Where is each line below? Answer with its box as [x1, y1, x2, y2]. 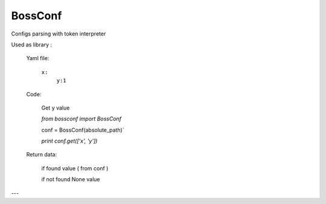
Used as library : [11, 41, 53, 48]
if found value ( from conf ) [41, 164, 109, 172]
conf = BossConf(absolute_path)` [41, 126, 124, 134]
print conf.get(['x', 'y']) [41, 137, 98, 144]
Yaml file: [26, 55, 50, 62]
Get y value [41, 104, 70, 111]
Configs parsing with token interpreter [11, 30, 106, 37]
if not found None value [41, 176, 100, 183]
